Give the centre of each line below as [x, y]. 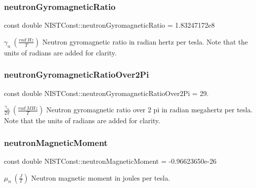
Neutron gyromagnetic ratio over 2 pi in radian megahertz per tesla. [149, 110]
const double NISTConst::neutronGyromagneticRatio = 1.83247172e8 [109, 25]
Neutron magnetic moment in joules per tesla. [101, 177]
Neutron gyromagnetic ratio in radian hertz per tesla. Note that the [145, 41]
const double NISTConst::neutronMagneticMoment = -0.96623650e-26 [110, 161]
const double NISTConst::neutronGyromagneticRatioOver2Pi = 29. [107, 93]
